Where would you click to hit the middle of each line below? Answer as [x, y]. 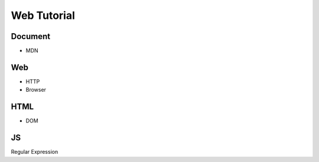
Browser [36, 90]
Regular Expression [35, 152]
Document [30, 36]
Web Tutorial [43, 15]
